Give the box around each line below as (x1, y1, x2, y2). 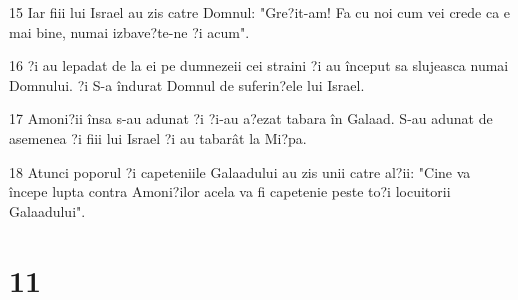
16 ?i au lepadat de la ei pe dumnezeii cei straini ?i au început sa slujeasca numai (9, 55, 509, 76)
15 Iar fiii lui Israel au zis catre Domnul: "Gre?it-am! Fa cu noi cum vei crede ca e (9, 2, 511, 22)
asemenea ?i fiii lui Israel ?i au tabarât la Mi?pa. (9, 127, 307, 148)
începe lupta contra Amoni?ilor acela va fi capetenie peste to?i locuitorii (9, 181, 451, 202)
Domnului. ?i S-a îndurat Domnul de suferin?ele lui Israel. (9, 74, 365, 95)
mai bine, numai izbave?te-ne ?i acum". (9, 21, 250, 42)
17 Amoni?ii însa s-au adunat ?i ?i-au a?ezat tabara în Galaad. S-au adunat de (9, 108, 493, 129)
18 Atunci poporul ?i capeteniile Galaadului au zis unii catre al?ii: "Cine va (9, 161, 471, 182)
